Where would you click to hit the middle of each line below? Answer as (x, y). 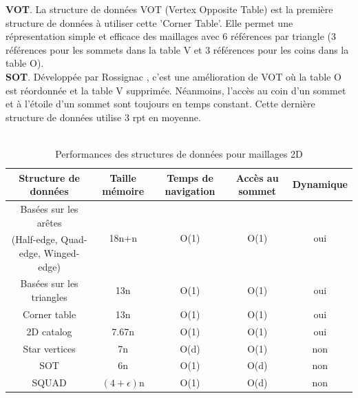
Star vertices (49, 348)
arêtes (49, 222)
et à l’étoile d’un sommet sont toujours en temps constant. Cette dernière (160, 104)
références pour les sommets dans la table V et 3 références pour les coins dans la (177, 49)
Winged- (62, 253)
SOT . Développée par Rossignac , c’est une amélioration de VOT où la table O (173, 76)
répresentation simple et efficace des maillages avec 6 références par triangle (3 (171, 36)
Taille (123, 177)
